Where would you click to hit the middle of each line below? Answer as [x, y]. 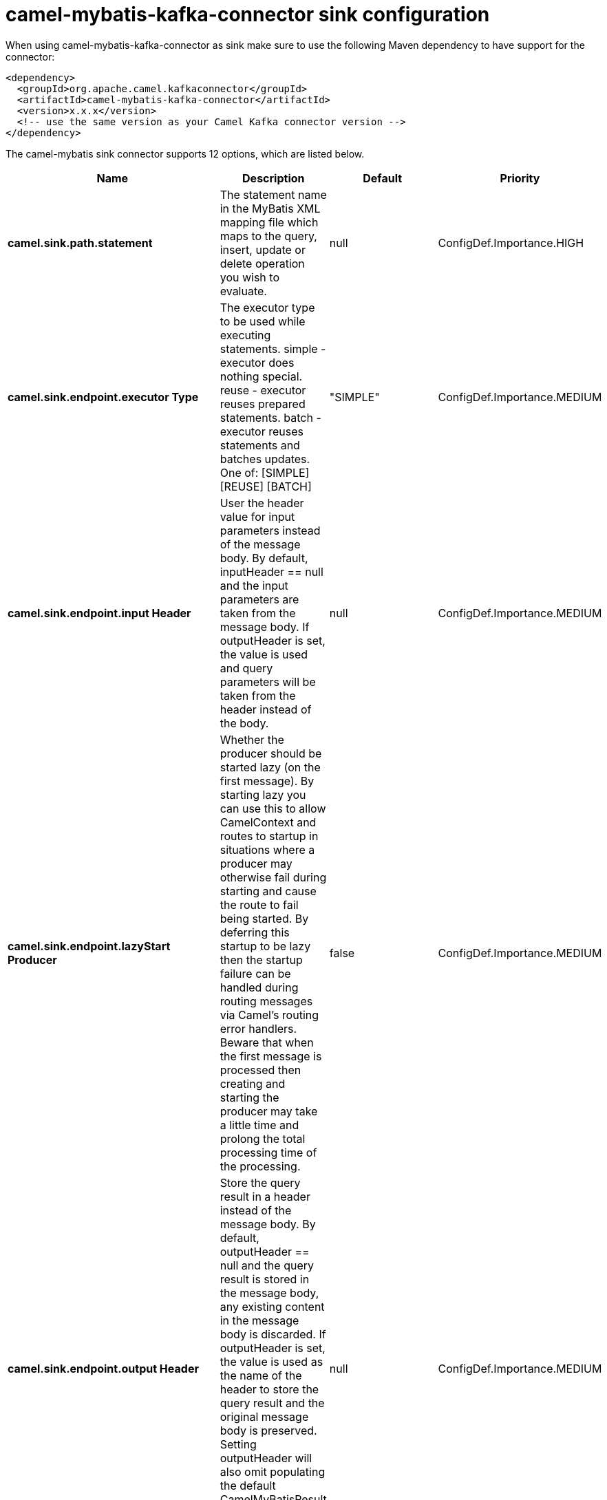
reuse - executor [263, 390]
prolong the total [263, 1138]
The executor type [267, 307]
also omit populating [273, 1471]
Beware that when [267, 1042]
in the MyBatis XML [270, 208]
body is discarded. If [273, 1334]
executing [245, 335]
